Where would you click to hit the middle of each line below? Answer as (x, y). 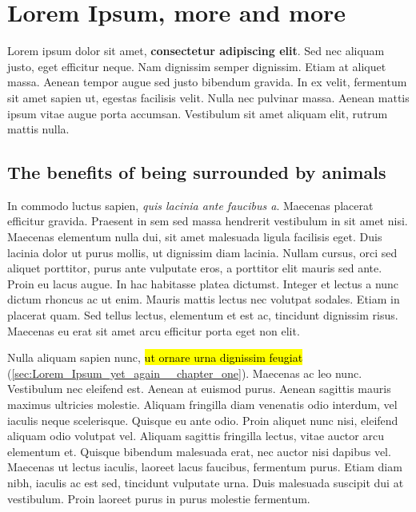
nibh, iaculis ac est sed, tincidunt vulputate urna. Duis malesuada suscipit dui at (206, 482)
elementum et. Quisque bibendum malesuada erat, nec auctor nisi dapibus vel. (199, 451)
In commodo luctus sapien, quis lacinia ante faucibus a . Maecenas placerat (190, 205)
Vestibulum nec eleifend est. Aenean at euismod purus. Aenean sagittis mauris (199, 389)
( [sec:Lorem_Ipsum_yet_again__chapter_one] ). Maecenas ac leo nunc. (185, 373)
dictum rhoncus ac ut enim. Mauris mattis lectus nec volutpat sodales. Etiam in (204, 299)
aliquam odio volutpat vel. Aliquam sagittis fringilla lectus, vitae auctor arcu (196, 436)
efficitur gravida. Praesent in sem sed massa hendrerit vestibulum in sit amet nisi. (208, 221)
